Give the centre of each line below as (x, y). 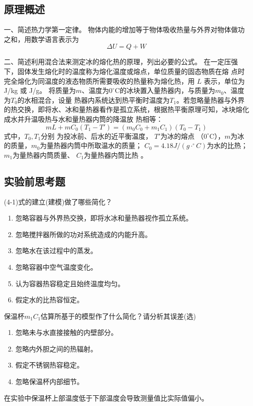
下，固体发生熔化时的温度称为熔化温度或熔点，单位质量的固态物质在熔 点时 (124, 71)
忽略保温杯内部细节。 (49, 381)
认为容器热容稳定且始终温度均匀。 (70, 283)
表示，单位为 (224, 81)
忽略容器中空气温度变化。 (56, 267)
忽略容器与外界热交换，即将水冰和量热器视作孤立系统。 (104, 218)
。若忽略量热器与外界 (210, 100)
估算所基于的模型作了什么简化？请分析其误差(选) (118, 316)
